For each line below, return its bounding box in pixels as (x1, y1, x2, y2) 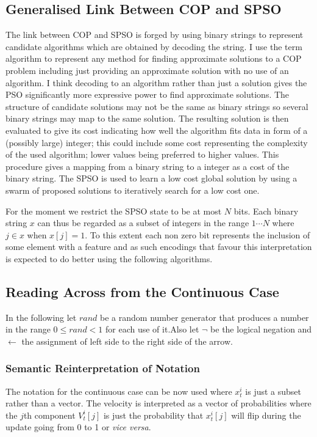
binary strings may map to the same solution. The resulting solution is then (5, 112, 289, 125)
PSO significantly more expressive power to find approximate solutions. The (5, 88, 290, 101)
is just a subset (245, 384, 302, 397)
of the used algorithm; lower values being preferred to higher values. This (5, 148, 279, 161)
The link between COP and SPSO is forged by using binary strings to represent (5, 28, 304, 41)
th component (23, 408, 76, 421)
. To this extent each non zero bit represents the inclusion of (85, 228, 310, 241)
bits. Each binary (233, 204, 299, 217)
